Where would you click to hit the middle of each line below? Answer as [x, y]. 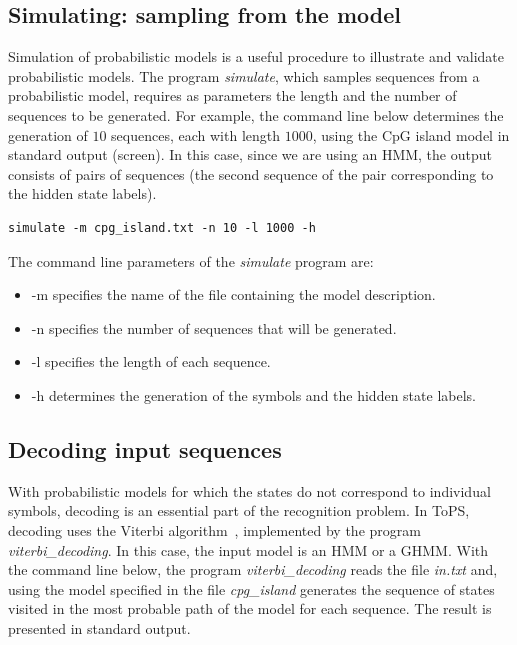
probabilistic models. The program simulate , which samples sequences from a [244, 75]
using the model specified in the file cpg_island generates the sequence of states [251, 588]
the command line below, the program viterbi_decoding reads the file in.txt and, [253, 569]
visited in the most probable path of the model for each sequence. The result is [250, 608]
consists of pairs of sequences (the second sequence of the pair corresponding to [251, 173]
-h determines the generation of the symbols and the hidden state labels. [253, 394]
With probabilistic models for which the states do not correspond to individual [249, 490]
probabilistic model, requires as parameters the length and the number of [232, 95]
